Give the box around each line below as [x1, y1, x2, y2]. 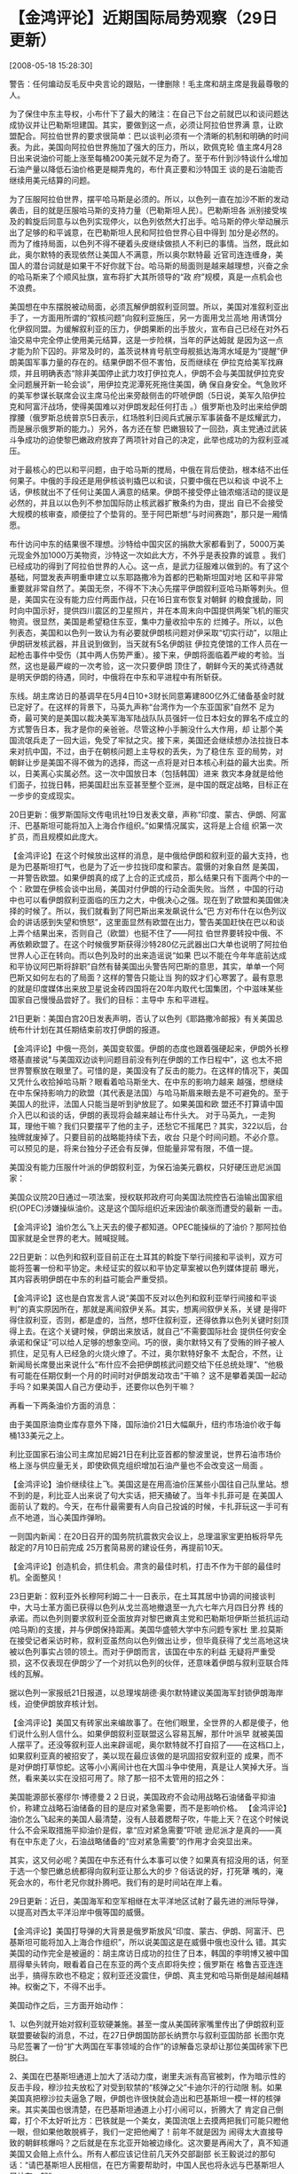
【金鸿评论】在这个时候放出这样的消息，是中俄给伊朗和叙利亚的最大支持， [9, 850, 281, 860]
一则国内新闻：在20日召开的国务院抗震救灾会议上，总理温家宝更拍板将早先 [9, 1531, 284, 1542]
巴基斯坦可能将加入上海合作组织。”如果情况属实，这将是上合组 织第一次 [24, 820, 284, 830]
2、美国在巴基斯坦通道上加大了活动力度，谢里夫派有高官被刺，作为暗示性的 [9, 2070, 286, 2081]
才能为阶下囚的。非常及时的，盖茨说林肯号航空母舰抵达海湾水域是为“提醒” [9, 345, 281, 356]
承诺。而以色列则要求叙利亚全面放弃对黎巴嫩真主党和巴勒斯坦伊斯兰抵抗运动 [9, 1613, 289, 1623]
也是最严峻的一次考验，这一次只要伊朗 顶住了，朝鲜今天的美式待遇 [32, 660, 276, 671]
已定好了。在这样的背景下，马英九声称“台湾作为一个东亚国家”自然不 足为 [9, 702, 275, 712]
